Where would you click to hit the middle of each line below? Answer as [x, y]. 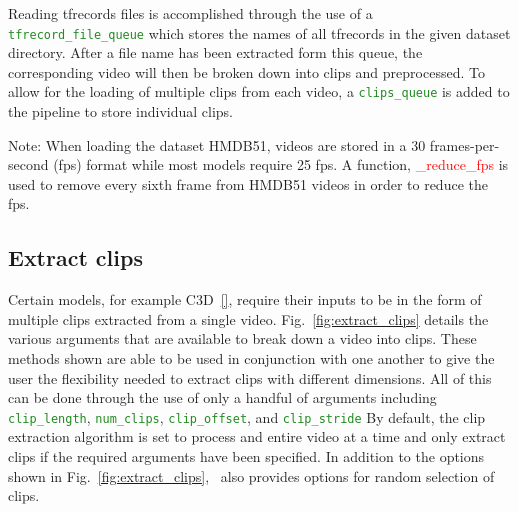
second [28, 164]
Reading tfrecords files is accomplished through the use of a [190, 13]
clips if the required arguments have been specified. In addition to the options [246, 456]
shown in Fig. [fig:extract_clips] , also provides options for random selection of [251, 475]
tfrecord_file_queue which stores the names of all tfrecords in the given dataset [259, 32]
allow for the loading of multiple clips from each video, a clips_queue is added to [259, 91]
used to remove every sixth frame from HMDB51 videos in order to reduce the [248, 183]
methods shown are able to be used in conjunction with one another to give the [251, 358]
